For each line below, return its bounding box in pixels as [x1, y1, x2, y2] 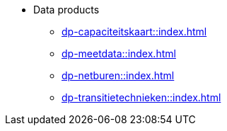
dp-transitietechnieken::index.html [62, 91, 221, 103]
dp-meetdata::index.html [62, 47, 176, 59]
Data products [33, 4, 100, 16]
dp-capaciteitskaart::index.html [62, 25, 207, 38]
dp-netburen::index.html [62, 69, 175, 81]
